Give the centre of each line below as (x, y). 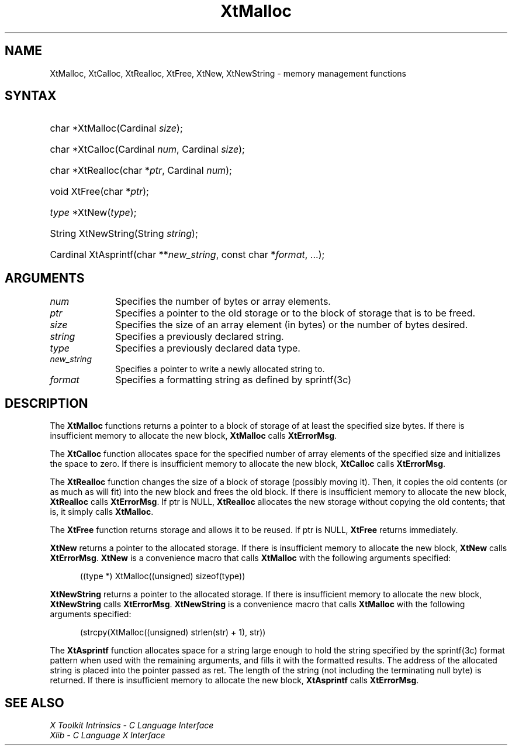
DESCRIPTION (46, 403)
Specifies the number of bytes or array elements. (223, 302)
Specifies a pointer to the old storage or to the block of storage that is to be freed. (295, 313)
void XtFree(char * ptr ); (99, 192)
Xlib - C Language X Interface (108, 735)
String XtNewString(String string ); (124, 234)
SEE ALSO (34, 703)
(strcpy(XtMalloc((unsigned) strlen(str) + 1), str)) (173, 632)
